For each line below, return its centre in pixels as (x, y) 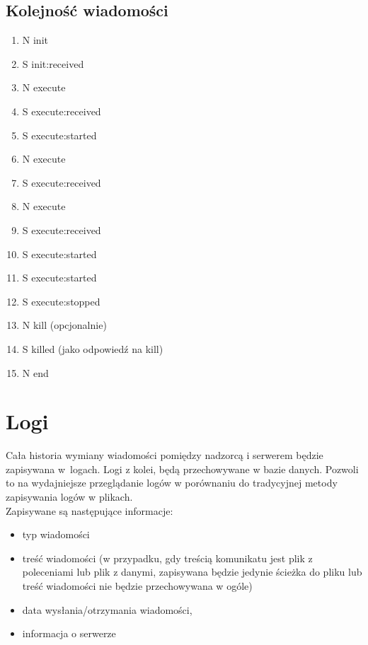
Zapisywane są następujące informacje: (90, 510)
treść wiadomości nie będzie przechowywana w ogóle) (137, 585)
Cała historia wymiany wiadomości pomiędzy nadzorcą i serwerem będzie (165, 455)
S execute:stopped (61, 301)
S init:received (53, 63)
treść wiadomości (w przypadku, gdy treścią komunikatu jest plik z (167, 558)
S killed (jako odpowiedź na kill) (93, 348)
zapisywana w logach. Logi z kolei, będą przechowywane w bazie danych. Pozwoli (182, 469)
